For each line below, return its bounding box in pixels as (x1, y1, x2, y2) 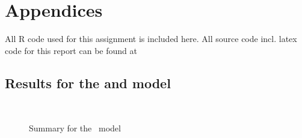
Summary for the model (29, 122, 121, 134)
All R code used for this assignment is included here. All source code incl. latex (5, 32, 297, 45)
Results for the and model (5, 73, 171, 92)
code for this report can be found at (5, 44, 137, 56)
